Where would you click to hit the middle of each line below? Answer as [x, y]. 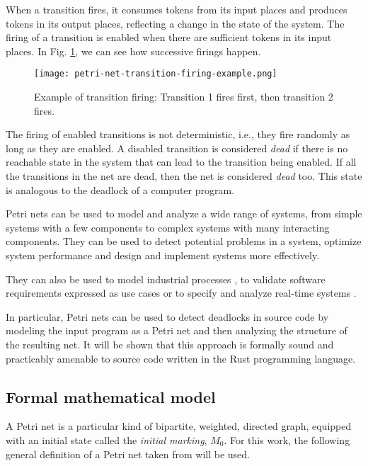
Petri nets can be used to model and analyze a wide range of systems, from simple [184, 214]
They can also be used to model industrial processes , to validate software [166, 279]
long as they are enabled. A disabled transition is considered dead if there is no [177, 148]
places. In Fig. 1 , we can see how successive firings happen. [133, 51]
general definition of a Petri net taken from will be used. [128, 454]
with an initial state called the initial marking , [107, 439]
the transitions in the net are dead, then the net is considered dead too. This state [184, 176]
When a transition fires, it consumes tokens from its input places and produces [177, 9]
